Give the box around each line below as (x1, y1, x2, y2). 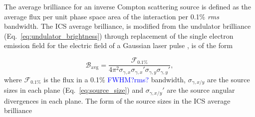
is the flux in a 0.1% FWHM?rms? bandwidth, (43, 74, 186, 84)
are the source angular (167, 85, 235, 95)
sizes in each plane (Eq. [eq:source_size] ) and (4, 85, 143, 95)
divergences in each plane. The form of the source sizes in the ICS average (4, 95, 231, 106)
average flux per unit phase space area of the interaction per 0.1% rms (4, 11, 219, 21)
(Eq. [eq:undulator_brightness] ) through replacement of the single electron (4, 30, 234, 41)
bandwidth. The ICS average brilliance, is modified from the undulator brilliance (4, 21, 251, 31)
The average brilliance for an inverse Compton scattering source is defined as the (4, 1, 251, 11)
